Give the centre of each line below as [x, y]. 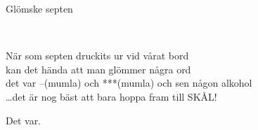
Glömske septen [39, 8]
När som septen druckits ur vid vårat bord [97, 56]
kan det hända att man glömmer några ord [98, 69]
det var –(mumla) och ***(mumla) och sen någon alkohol [129, 83]
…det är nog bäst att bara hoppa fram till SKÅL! [111, 96]
